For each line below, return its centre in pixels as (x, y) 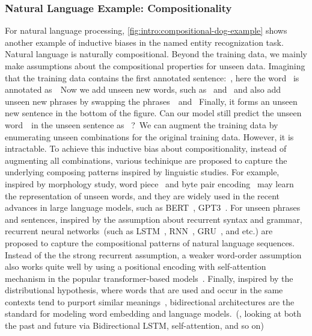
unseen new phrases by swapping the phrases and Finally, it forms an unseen (151, 101)
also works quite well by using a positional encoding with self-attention (136, 266)
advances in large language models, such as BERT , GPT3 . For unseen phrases (153, 207)
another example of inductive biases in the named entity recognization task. (144, 42)
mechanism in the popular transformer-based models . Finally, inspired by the (149, 278)
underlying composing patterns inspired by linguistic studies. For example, (142, 172)
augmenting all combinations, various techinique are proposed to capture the (146, 160)
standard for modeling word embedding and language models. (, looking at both (153, 313)
